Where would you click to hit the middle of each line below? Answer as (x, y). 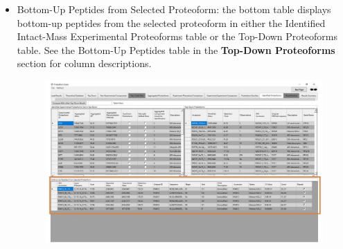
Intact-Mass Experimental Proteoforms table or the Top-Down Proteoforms (177, 36)
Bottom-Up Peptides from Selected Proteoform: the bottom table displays (174, 9)
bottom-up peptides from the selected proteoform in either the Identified (171, 22)
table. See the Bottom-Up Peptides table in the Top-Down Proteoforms (176, 49)
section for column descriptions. (84, 63)
